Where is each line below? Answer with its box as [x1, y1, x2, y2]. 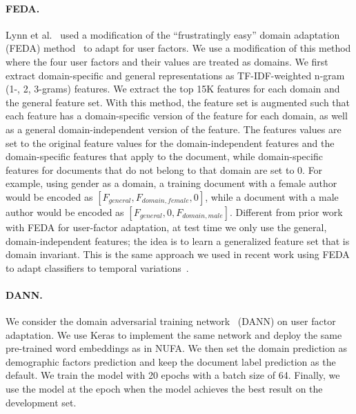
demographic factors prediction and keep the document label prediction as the [6, 354, 336, 368]
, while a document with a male [205, 189, 339, 204]
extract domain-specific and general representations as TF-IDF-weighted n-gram [6, 68, 345, 82]
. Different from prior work [229, 204, 343, 219]
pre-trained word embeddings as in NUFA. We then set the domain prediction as [6, 341, 347, 355]
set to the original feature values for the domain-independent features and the [6, 135, 335, 150]
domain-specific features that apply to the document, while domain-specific [6, 149, 323, 164]
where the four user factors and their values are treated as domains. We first [6, 54, 328, 68]
